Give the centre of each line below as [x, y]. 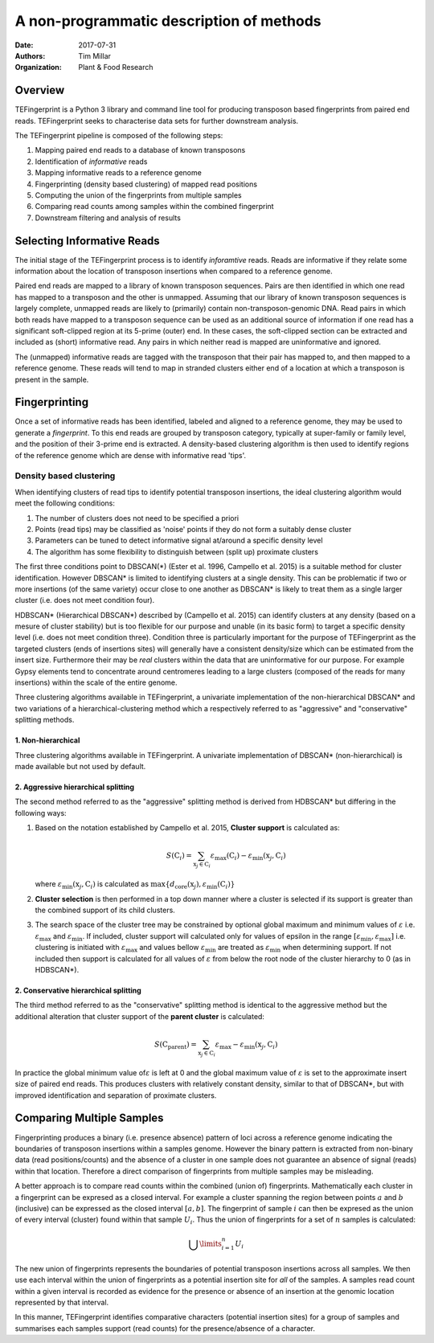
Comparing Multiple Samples [89, 1118]
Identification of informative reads [91, 162]
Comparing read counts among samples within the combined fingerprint [154, 207]
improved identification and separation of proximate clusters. [116, 1095]
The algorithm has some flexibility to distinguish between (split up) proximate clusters [177, 551]
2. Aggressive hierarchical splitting [75, 787]
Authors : [30, 55]
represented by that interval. [62, 1303]
